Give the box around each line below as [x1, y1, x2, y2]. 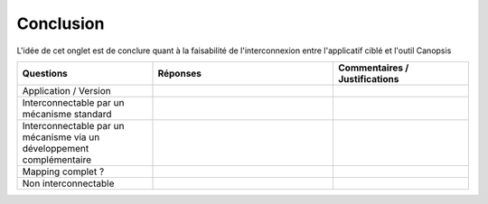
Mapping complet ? [22, 165, 105, 178]
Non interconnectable [22, 177, 115, 190]
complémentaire [22, 153, 92, 166]
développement [22, 142, 89, 154]
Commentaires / [338, 61, 409, 74]
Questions [22, 67, 68, 79]
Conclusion [16, 14, 105, 33]
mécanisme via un [22, 131, 100, 144]
